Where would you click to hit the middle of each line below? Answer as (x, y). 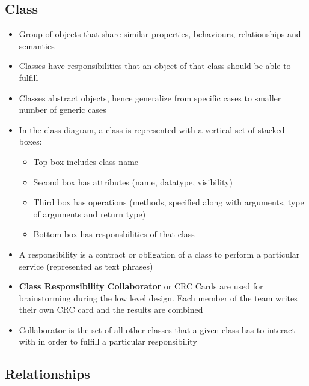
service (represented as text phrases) (86, 266)
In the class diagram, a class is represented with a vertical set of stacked (152, 129)
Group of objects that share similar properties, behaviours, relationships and (160, 34)
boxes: (30, 141)
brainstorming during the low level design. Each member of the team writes (158, 297)
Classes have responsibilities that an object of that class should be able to (155, 66)
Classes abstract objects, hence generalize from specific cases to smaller (150, 98)
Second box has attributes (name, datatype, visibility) (133, 182)
